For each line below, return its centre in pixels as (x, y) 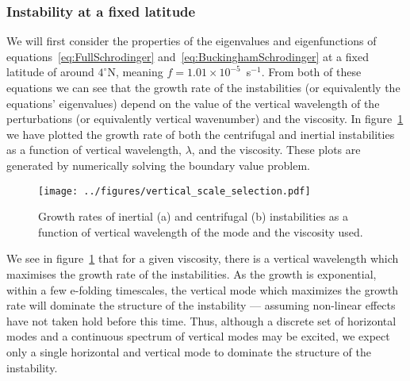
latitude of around (50, 72)
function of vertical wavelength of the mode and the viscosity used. (201, 231)
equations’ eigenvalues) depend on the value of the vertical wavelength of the (193, 103)
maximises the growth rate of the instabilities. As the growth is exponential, (192, 274)
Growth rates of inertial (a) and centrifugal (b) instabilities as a (194, 216)
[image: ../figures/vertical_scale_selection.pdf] (174, 191)
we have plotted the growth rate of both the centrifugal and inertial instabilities (201, 134)
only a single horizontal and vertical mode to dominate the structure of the (189, 351)
